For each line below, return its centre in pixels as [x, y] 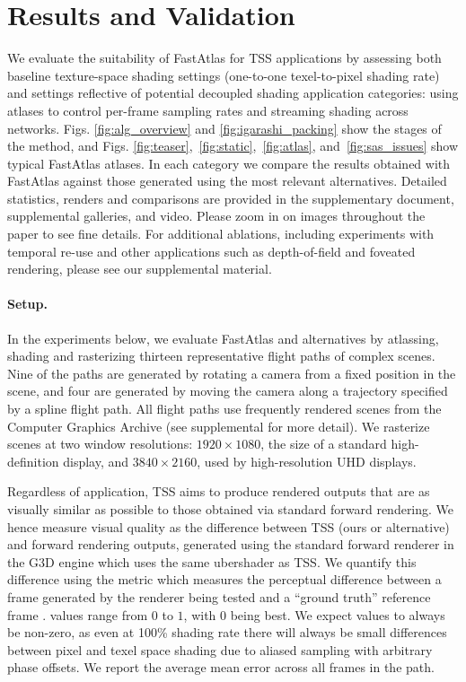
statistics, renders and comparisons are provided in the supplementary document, [231, 198]
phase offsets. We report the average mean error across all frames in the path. [221, 667]
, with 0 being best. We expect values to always [314, 614]
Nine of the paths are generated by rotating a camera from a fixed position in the [232, 373]
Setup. [27, 304]
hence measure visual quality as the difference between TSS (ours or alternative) [229, 526]
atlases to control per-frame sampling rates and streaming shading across [208, 110]
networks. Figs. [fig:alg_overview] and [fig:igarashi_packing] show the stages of [224, 128]
